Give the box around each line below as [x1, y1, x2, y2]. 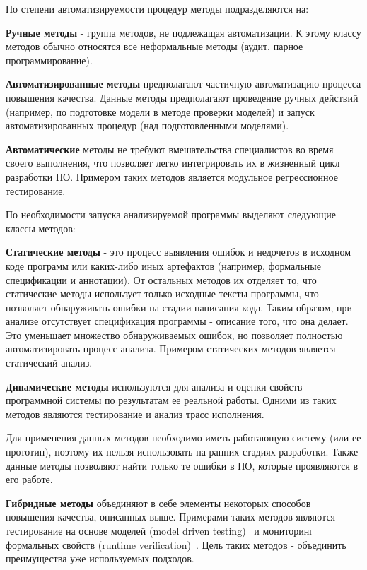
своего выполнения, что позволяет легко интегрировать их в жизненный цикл [6, 155, 340, 170]
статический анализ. [6, 355, 93, 370]
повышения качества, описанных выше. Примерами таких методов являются [6, 509, 336, 524]
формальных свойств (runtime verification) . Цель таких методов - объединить [6, 537, 346, 552]
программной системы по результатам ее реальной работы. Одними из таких [6, 393, 337, 408]
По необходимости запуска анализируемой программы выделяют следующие [6, 207, 336, 222]
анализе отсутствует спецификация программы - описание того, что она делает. [6, 314, 349, 328]
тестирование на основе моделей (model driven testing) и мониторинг [6, 523, 313, 538]
